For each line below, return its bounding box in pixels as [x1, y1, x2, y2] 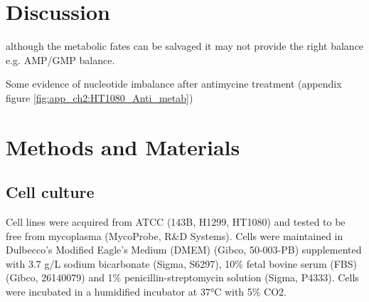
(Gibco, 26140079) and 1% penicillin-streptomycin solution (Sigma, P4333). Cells [6, 270, 359, 285]
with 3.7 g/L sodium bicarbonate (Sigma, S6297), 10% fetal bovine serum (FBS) [6, 256, 357, 271]
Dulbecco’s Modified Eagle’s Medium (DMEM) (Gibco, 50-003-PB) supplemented [6, 242, 362, 257]
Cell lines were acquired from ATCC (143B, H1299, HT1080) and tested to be [6, 214, 346, 229]
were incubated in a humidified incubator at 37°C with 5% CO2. [6, 284, 287, 299]
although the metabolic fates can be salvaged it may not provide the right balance [6, 38, 364, 53]
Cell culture [6, 181, 95, 203]
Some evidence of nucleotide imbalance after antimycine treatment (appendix [6, 76, 342, 91]
